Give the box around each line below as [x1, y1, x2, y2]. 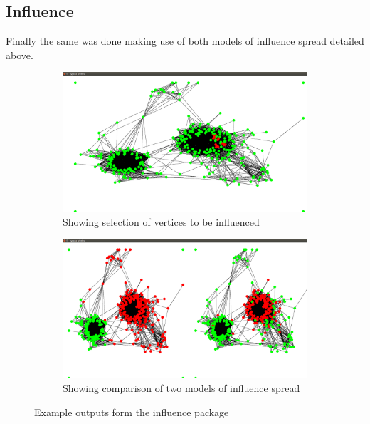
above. [6, 47, 33, 62]
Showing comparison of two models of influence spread [63, 381, 300, 395]
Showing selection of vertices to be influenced [63, 214, 260, 229]
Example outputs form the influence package [34, 404, 229, 419]
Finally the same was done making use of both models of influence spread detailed [6, 33, 364, 48]
